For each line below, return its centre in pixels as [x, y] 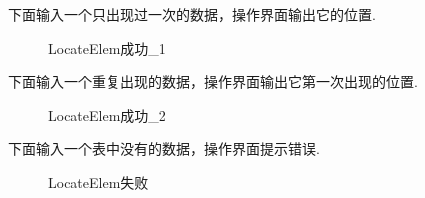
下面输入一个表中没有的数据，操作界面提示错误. [164, 148]
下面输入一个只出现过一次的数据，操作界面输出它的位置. [192, 14]
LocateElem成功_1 [107, 47]
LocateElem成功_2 [107, 114]
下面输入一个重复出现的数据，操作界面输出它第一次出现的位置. [213, 81]
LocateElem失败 [98, 181]
